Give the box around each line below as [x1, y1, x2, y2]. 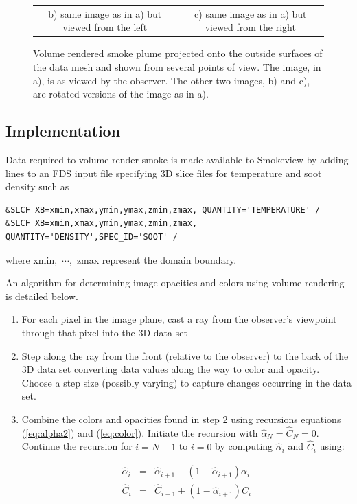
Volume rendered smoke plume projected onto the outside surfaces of [33, 46, 323, 60]
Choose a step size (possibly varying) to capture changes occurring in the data [21, 375, 352, 389]
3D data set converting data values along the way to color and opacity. [21, 362, 320, 376]
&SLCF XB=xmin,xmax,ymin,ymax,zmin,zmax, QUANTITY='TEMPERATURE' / [5, 205, 321, 215]
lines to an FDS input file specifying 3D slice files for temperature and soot [5, 165, 322, 180]
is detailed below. [5, 288, 78, 303]
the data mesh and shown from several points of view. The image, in [33, 60, 321, 74]
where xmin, [5, 252, 58, 266]
